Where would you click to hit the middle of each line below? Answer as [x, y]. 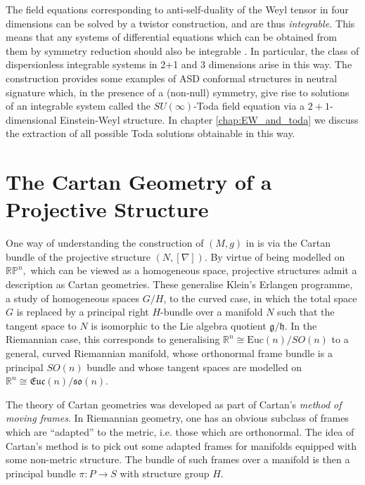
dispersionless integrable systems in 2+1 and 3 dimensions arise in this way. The [179, 64]
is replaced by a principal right [83, 312]
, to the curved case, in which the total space [260, 298]
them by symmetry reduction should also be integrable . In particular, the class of [182, 50]
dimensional [31, 119]
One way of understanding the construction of [105, 243]
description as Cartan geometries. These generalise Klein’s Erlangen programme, [179, 284]
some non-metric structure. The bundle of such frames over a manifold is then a [178, 459]
